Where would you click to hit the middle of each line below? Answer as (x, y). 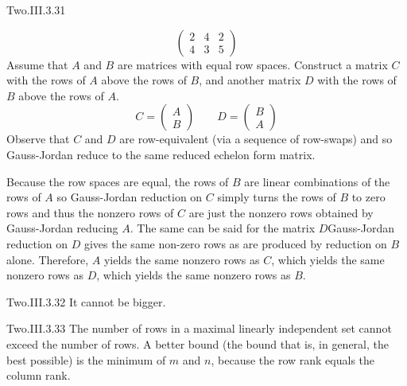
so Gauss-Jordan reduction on (130, 197)
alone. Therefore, (48, 259)
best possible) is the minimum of (86, 359)
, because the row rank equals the (293, 359)
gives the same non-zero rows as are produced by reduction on (235, 243)
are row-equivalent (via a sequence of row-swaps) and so (256, 139)
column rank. (39, 375)
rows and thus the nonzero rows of (90, 212)
